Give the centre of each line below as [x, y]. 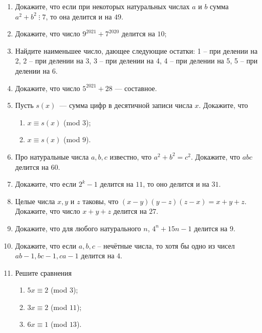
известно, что [131, 156]
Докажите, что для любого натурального [78, 228]
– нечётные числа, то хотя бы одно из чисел [166, 245]
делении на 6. [36, 70]
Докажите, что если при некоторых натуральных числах [102, 6]
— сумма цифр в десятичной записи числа [126, 105]
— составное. [136, 88]
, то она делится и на [79, 16]
